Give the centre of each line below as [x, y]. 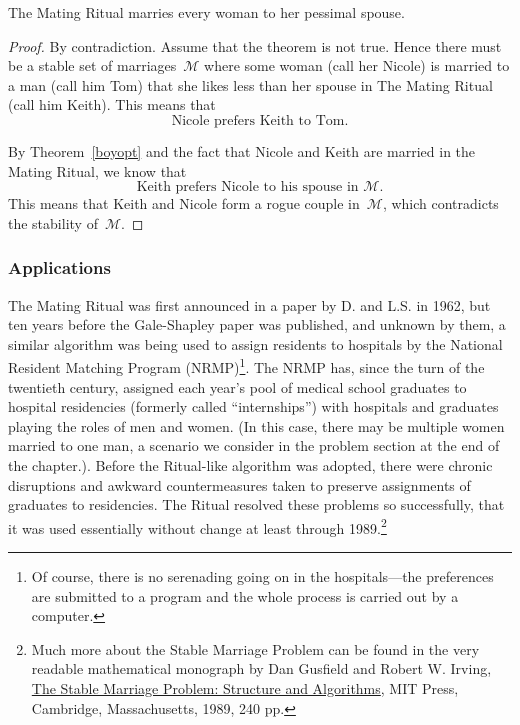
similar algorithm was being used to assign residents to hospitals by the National [255, 343]
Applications [59, 267]
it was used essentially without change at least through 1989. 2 [197, 526]
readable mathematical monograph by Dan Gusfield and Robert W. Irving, [261, 668]
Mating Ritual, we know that [97, 170]
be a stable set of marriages [92, 65]
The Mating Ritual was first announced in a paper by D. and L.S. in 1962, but [249, 304]
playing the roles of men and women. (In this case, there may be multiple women [256, 425]
